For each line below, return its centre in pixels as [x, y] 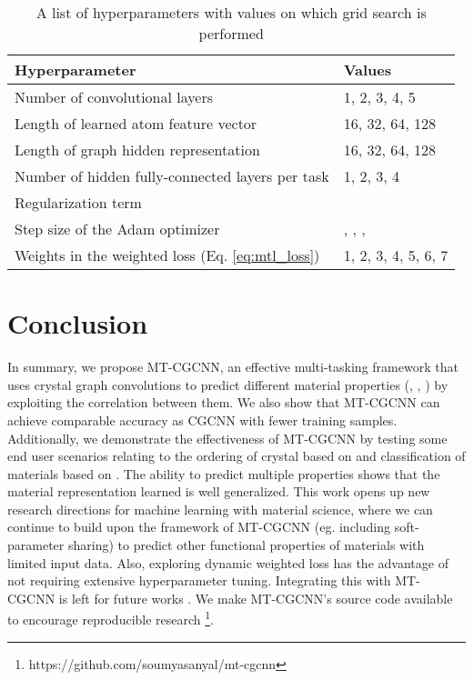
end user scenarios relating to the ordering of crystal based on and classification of [237, 456]
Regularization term [78, 202]
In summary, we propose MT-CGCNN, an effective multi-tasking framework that [233, 367]
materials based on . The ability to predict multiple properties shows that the [224, 473]
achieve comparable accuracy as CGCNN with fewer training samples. [202, 420]
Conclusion [78, 323]
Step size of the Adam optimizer [117, 229]
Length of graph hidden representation [137, 150]
